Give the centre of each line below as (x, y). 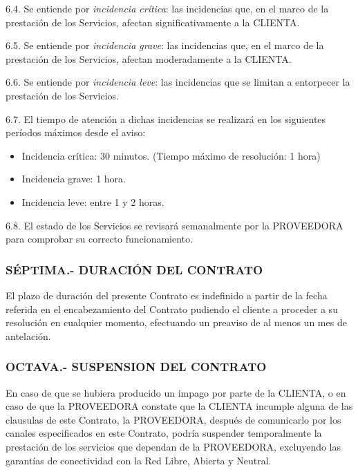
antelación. (28, 336)
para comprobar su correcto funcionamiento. (99, 239)
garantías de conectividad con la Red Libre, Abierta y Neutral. (139, 460)
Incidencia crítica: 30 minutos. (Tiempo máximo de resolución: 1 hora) (171, 155)
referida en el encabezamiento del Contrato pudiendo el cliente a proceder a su (172, 309)
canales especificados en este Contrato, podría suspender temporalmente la (164, 433)
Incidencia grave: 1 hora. (74, 179)
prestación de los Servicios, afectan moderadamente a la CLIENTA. (149, 58)
